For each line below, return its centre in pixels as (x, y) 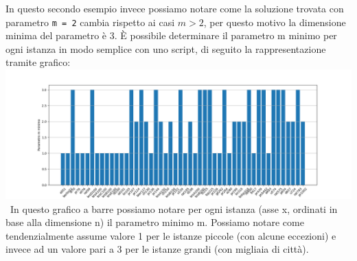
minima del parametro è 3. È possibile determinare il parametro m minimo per (171, 35)
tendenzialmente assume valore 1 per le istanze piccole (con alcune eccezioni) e (171, 235)
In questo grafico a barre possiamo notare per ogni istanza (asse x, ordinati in (174, 208)
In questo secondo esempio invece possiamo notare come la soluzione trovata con (175, 8)
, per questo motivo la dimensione (275, 22)
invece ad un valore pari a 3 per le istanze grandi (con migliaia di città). (157, 249)
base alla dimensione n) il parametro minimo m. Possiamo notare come (155, 222)
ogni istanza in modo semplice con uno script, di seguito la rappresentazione (166, 48)
